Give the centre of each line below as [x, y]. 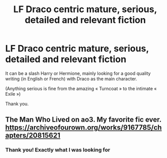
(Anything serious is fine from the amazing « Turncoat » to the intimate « [81, 88]
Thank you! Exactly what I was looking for [58, 150]
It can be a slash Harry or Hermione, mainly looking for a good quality [78, 73]
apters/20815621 [33, 135]
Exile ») [13, 94]
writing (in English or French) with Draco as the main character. [71, 78]
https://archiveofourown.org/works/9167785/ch [83, 128]
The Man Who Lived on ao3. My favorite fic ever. [83, 120]
